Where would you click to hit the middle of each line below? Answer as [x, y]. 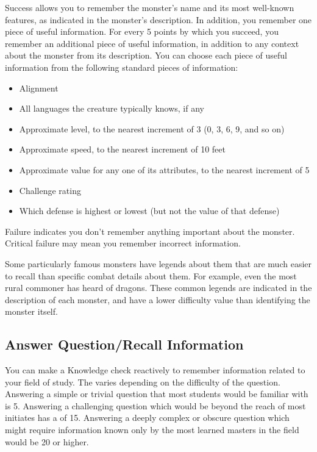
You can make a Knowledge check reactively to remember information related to [155, 370]
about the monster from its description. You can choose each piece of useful [146, 55]
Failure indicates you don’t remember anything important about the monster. [150, 231]
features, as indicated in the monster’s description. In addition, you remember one [158, 19]
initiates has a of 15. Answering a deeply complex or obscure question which [147, 418]
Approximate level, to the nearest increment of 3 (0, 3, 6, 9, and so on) [152, 128]
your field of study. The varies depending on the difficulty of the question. [143, 382]
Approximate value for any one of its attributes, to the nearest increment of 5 [164, 169]
